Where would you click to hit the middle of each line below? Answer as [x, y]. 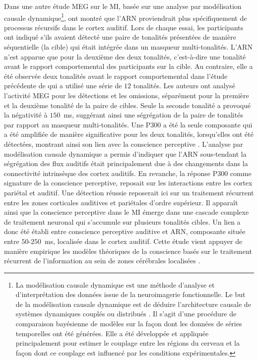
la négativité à [26, 115]
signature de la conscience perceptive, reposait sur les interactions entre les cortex [128, 183]
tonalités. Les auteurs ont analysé [184, 86]
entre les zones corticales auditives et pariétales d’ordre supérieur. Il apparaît [121, 202]
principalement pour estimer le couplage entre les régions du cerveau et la [128, 343]
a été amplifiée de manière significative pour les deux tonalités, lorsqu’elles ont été [129, 134]
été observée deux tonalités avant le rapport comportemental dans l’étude [116, 76]
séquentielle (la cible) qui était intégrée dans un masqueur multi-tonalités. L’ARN [128, 47]
